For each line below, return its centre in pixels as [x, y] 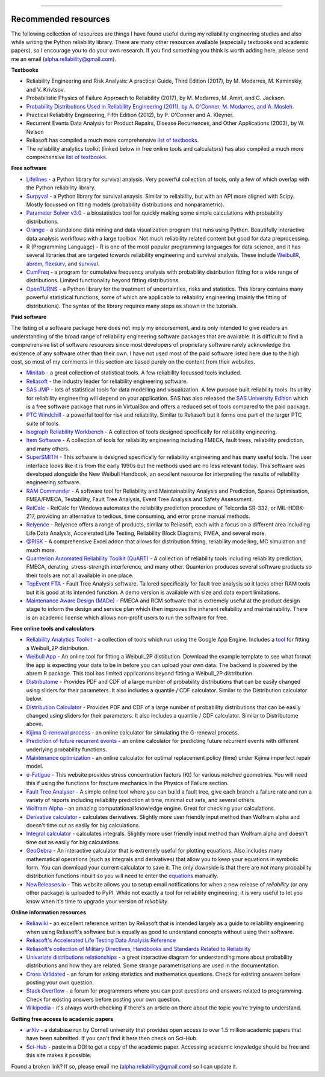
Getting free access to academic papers [62, 1019]
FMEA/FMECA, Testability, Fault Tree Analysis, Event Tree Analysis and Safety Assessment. [140, 499]
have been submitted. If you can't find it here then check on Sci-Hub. [112, 1038]
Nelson [35, 131]
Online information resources [49, 912]
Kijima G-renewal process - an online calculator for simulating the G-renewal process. [133, 732]
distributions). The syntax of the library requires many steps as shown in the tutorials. [132, 306]
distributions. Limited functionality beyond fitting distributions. [103, 280]
